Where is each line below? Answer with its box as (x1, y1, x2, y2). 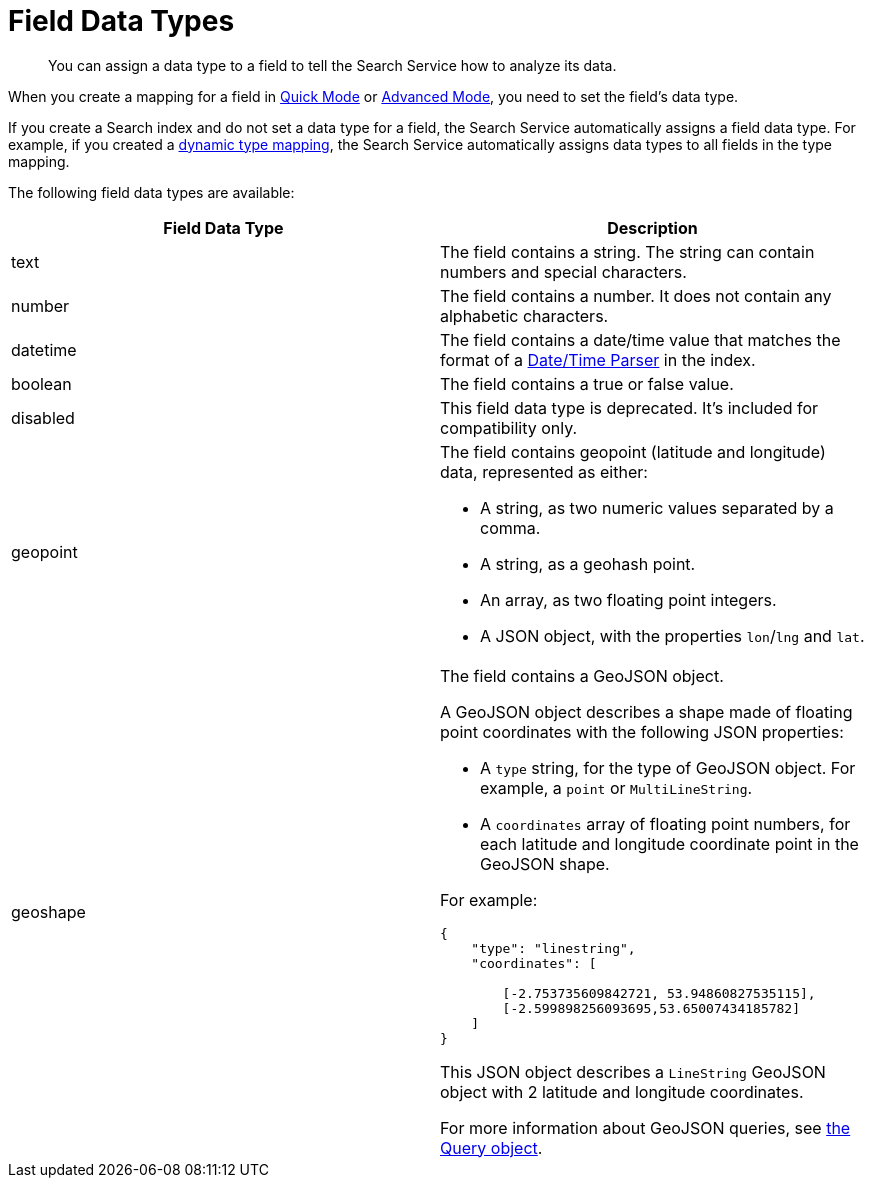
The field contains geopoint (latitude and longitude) (440, 441, 826, 462)
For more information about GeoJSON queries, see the (440, 1117, 851, 1138)
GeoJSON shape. (480, 853, 610, 874)
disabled (11, 407, 75, 428)
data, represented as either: (440, 461, 648, 482)
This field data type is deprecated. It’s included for (440, 397, 819, 418)
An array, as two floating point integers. (480, 589, 777, 610)
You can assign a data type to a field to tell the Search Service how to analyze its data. (48, 56, 617, 74)
